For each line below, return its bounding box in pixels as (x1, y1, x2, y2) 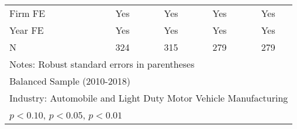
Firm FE (9, 6, 46, 20)
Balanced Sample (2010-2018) (9, 74, 130, 88)
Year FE (9, 23, 44, 37)
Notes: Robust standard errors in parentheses (9, 57, 195, 71)
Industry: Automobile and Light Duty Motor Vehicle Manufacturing (9, 91, 288, 104)
